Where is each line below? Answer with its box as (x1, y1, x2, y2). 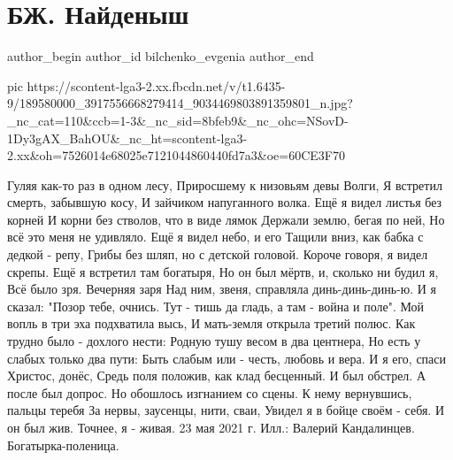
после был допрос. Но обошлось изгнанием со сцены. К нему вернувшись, (7, 383, 412, 402)
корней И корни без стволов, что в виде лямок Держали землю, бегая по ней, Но (7, 210, 445, 228)
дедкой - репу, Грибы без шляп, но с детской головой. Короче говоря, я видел (7, 245, 428, 264)
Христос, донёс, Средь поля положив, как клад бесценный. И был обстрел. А (7, 366, 426, 385)
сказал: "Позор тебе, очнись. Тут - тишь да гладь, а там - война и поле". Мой (7, 296, 425, 315)
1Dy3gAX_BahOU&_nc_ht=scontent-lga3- (7, 128, 248, 147)
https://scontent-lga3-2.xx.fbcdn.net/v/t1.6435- (27, 76, 286, 95)
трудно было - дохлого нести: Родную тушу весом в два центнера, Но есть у (7, 332, 421, 350)
